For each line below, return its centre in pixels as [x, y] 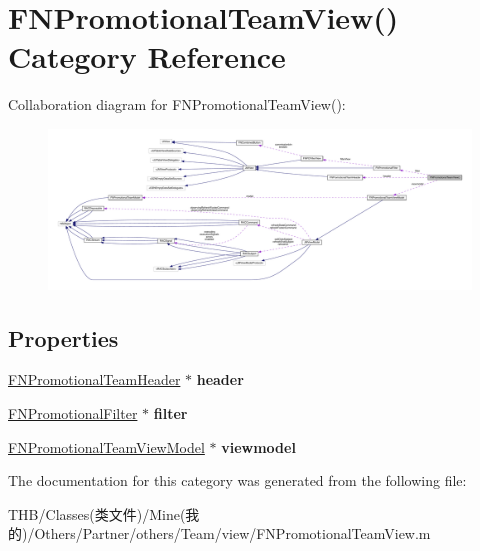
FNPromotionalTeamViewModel [106, 446]
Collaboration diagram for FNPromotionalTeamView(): [177, 104]
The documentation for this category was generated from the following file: [237, 480]
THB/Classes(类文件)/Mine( [97, 513]
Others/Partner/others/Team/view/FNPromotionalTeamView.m [232, 533]
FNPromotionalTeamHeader [94, 379]
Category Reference [147, 56]
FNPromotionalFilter [73, 412]
